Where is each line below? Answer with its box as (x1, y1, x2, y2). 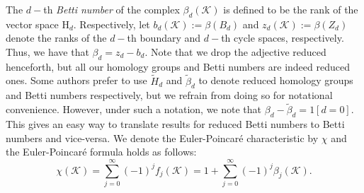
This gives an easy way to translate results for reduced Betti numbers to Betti (6, 117, 345, 131)
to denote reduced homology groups (198, 73, 353, 88)
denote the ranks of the (6, 30, 107, 45)
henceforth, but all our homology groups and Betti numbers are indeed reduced (6, 59, 350, 74)
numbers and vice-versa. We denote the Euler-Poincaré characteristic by (6, 130, 319, 145)
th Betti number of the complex (43, 2, 180, 16)
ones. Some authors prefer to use (6, 73, 147, 88)
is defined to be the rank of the (223, 2, 358, 16)
